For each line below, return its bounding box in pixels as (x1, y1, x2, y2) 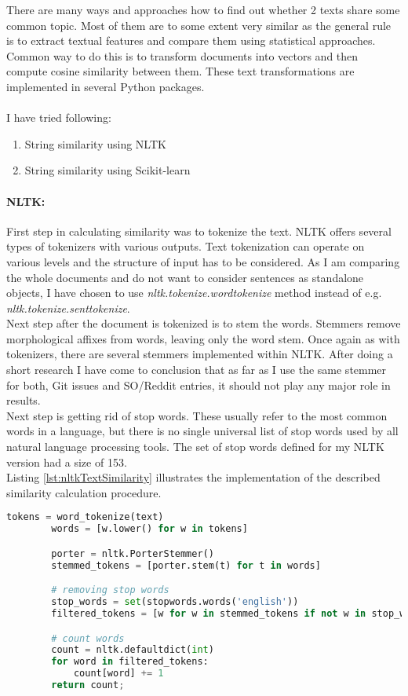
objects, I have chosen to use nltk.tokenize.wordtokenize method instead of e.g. (6, 284, 382, 301)
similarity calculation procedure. (6, 484, 162, 500)
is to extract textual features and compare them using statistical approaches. (6, 32, 376, 49)
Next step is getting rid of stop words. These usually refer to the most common (6, 407, 388, 423)
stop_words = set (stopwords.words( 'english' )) (51, 596, 299, 608)
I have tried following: (6, 109, 111, 126)
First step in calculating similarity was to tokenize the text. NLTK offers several (6, 222, 392, 239)
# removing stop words (51, 584, 169, 596)
